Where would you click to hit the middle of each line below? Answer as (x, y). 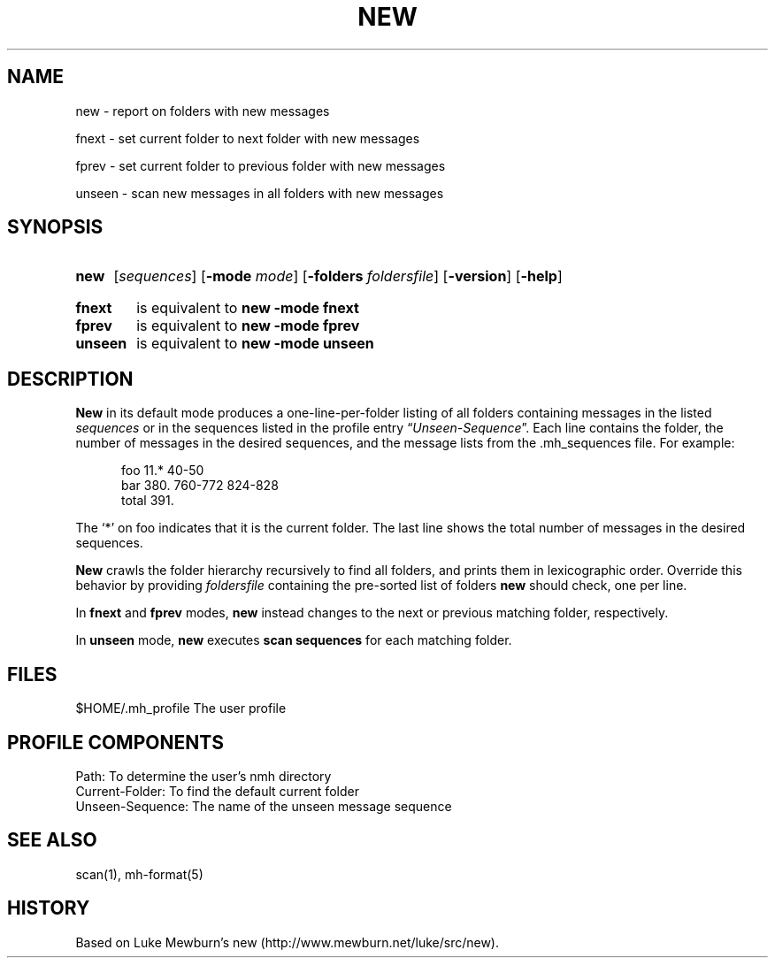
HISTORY (49, 908)
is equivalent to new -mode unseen (255, 344)
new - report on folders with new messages (203, 111)
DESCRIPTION (70, 379)
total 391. (148, 501)
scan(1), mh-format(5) (139, 874)
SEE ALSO (52, 840)
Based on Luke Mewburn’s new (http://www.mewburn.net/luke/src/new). (288, 942)
